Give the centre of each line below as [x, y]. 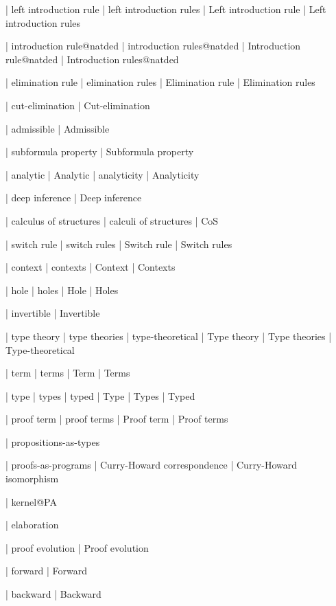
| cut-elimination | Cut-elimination [78, 105]
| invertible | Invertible [53, 313]
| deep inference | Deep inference [74, 198]
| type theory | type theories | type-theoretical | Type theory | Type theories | [169, 336]
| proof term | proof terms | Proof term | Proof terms [117, 419]
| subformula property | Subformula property [100, 151]
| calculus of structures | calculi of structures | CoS [112, 220]
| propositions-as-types [53, 441]
